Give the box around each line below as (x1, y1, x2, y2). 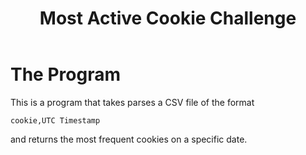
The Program (10, 63, 121, 86)
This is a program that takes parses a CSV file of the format (10, 96, 255, 108)
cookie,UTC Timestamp (10, 115, 101, 126)
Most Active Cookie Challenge (39, 7, 297, 30)
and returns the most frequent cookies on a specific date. (10, 133, 248, 145)
